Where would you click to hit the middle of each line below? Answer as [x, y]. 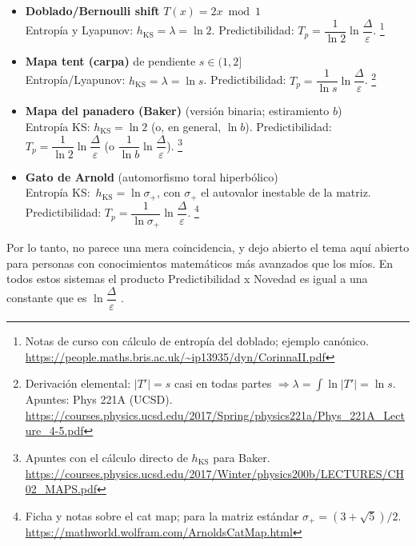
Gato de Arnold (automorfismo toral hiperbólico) [152, 176]
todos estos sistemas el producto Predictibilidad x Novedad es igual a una [187, 279]
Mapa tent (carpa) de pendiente [110, 60]
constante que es [47, 298]
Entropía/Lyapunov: [75, 80]
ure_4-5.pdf [54, 430]
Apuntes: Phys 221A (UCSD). [99, 399]
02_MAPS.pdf [61, 489]
